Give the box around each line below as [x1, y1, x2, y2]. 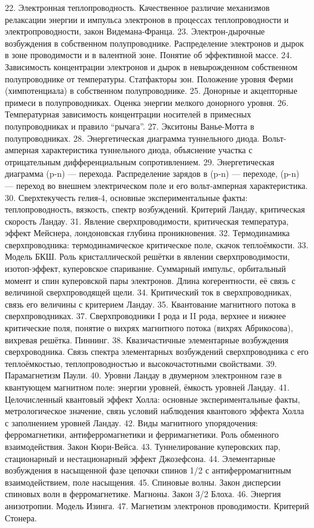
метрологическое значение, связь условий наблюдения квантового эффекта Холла [5, 404, 304, 417]
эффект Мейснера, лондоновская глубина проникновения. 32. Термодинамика [5, 226, 290, 239]
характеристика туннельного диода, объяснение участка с [41, 144, 253, 156]
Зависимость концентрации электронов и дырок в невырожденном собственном [5, 60, 298, 73]
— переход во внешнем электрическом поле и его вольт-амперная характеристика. [5, 179, 308, 191]
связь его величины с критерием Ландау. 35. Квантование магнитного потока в [5, 297, 296, 310]
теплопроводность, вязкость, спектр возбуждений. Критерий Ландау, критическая [5, 203, 305, 216]
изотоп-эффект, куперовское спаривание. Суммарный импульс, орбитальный [5, 262, 286, 275]
